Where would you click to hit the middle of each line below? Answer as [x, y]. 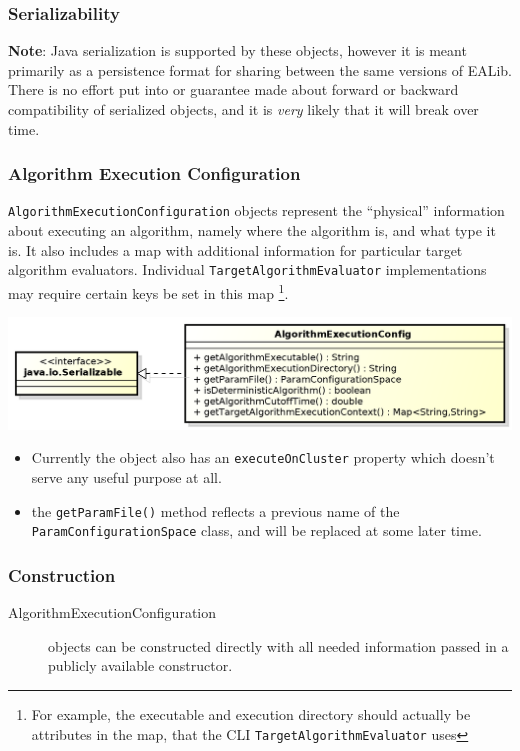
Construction [62, 574]
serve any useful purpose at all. [126, 477]
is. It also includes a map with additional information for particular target [235, 249]
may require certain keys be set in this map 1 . [148, 291]
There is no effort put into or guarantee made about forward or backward [233, 89]
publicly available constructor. [140, 665]
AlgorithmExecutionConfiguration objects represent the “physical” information [256, 210]
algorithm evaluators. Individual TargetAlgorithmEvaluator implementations [247, 269]
